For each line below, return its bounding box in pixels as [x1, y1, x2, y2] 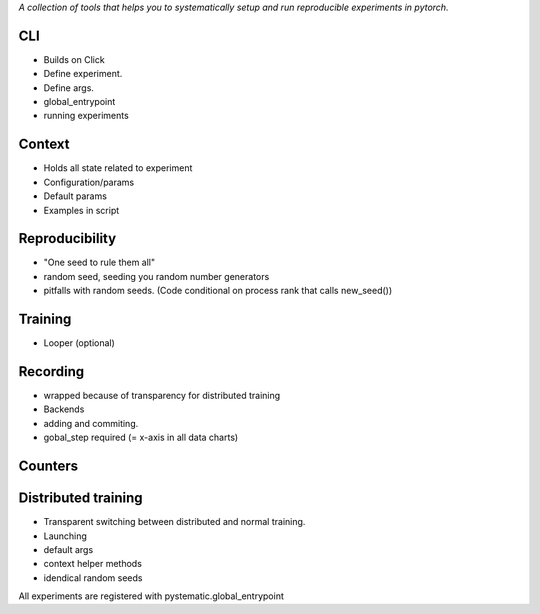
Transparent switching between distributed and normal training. [43, 516, 306, 528]
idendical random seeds [43, 571, 143, 584]
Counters [18, 458, 79, 475]
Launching [43, 530, 87, 542]
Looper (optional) [43, 337, 115, 349]
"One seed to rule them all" [43, 256, 156, 269]
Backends [43, 403, 85, 415]
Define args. [43, 81, 95, 94]
